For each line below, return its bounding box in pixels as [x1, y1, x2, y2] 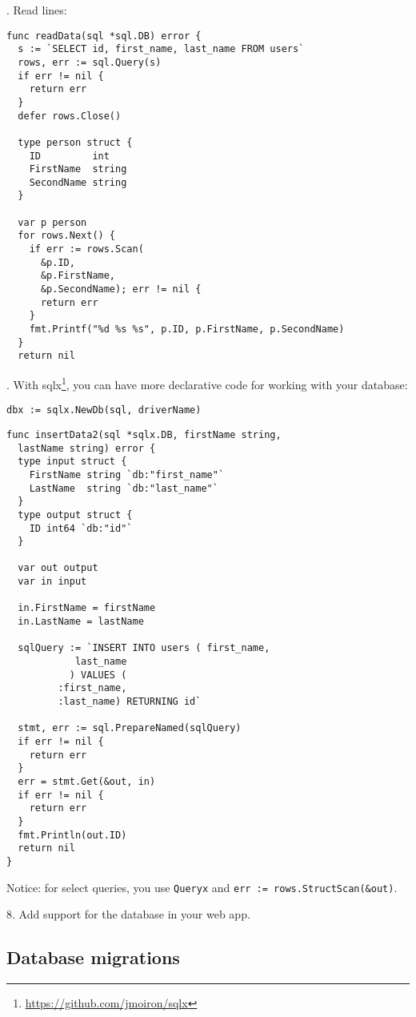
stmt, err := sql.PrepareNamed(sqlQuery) [18, 722, 242, 734]
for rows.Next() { [18, 230, 116, 242]
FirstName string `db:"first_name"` [29, 468, 225, 480]
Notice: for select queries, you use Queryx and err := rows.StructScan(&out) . [6, 878, 398, 895]
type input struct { [18, 456, 127, 468]
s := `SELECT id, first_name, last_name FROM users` [18, 43, 305, 55]
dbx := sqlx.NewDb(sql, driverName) [6, 404, 202, 416]
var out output [18, 562, 98, 574]
